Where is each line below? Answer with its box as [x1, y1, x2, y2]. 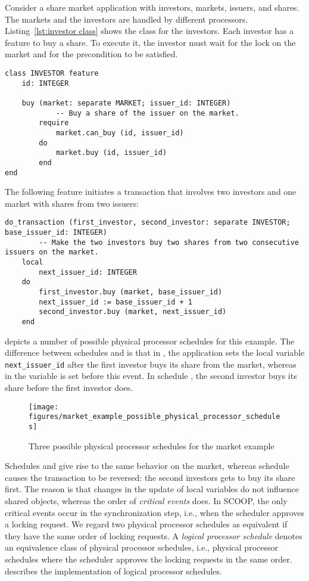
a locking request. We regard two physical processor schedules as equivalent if [5, 518, 288, 530]
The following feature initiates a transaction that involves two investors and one [5, 185, 296, 198]
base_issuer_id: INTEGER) [5, 228, 107, 237]
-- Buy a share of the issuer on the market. [55, 108, 239, 117]
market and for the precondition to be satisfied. [5, 48, 178, 60]
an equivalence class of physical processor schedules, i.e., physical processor [5, 541, 278, 554]
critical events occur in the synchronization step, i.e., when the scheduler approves [5, 506, 305, 518]
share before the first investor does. [5, 381, 133, 394]
